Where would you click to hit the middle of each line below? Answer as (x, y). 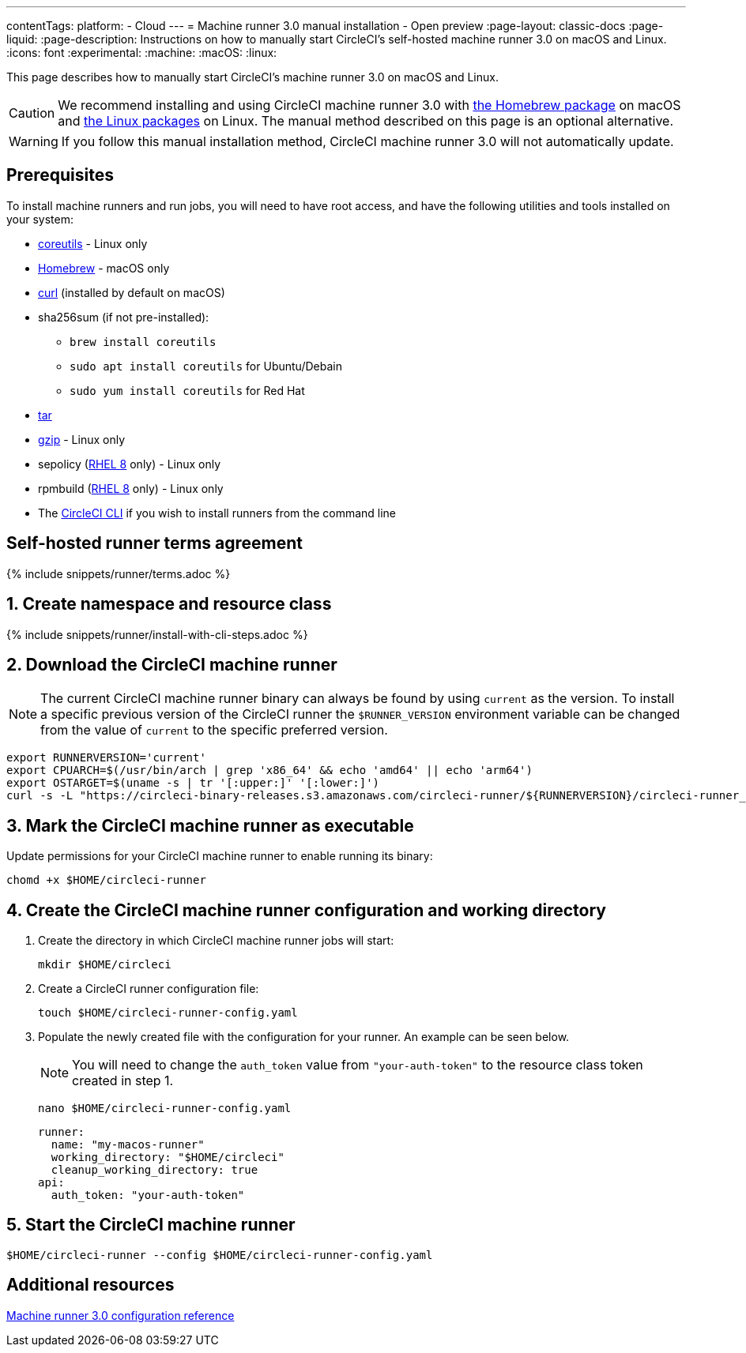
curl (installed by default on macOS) (132, 292)
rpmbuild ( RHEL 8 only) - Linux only (131, 488)
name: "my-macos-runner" (128, 1145)
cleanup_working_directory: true (154, 1170)
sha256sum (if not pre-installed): (124, 317)
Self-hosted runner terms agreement (154, 543)
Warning (34, 141)
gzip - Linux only (82, 439)
